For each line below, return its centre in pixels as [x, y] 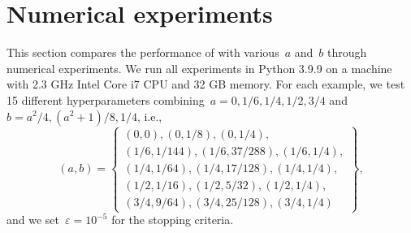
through [347, 52]
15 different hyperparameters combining [106, 99]
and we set [33, 220]
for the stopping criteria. [173, 220]
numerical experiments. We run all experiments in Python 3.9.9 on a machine [199, 68]
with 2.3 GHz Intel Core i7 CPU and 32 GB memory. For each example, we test [206, 84]
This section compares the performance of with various [143, 52]
